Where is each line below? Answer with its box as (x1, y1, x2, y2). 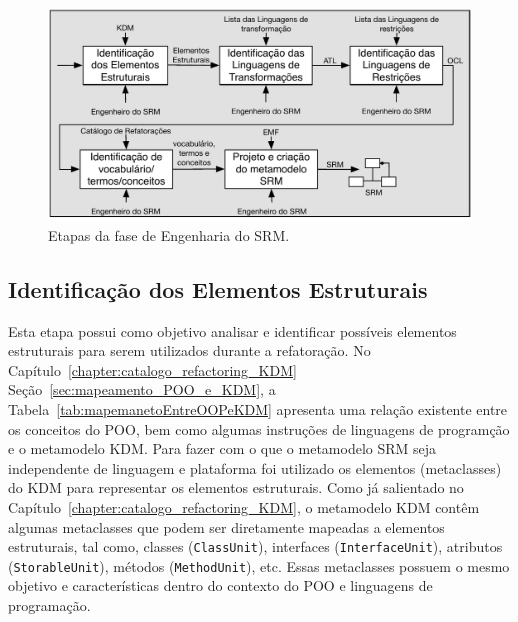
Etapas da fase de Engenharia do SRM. (48, 224, 290, 245)
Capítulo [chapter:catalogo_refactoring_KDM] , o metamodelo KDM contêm (8, 496, 480, 517)
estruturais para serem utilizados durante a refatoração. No (8, 340, 371, 361)
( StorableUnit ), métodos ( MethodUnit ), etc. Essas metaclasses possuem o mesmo (8, 555, 510, 576)
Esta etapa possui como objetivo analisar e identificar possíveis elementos (8, 320, 457, 341)
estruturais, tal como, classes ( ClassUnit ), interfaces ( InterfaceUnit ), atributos (8, 536, 503, 557)
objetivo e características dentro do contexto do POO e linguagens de (8, 575, 433, 596)
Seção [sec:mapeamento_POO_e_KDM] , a (8, 379, 276, 400)
